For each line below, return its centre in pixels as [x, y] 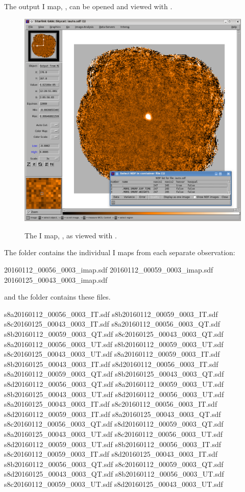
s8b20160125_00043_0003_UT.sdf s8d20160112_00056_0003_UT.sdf [114, 394]
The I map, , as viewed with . [71, 235]
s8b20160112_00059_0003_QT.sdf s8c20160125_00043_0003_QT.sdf [114, 334]
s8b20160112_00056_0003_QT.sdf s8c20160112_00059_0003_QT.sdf [114, 464]
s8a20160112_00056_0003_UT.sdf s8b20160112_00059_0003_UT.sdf [114, 344]
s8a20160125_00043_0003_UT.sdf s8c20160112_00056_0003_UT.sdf [114, 434]
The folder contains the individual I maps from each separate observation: [120, 252]
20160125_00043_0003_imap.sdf [56, 279]
